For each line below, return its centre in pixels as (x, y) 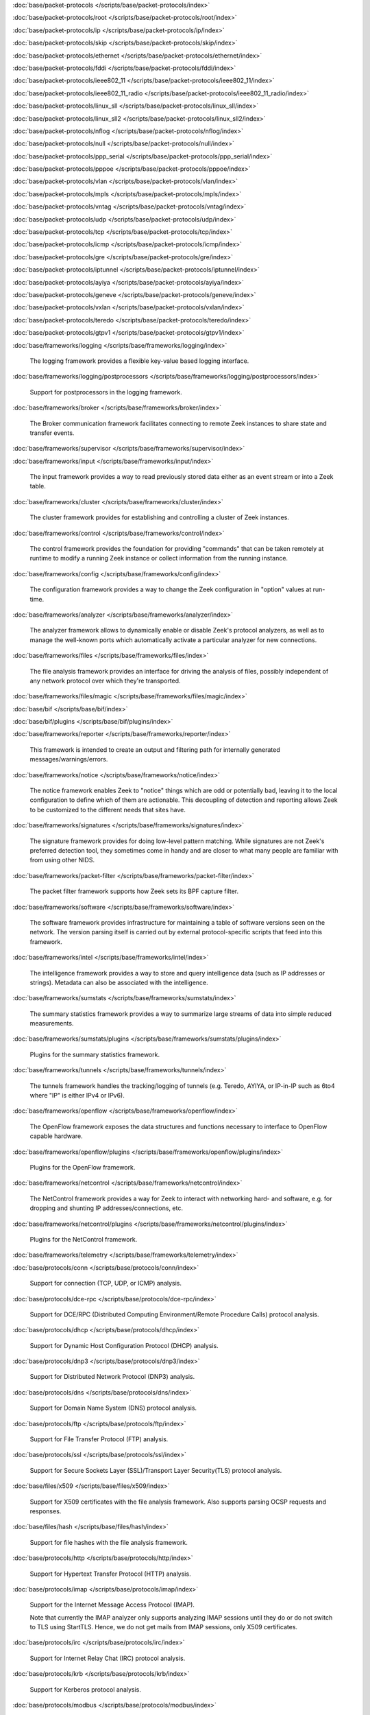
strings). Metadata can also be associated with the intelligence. (119, 982)
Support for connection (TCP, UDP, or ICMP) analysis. (106, 1284)
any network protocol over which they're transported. (105, 681)
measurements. (52, 1024)
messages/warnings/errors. (69, 759)
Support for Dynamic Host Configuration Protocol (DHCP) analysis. (124, 1345)
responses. (46, 1511)
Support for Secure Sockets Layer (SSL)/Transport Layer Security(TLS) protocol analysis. (156, 1470)
